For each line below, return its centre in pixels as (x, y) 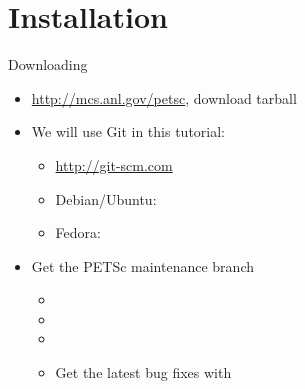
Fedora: (78, 232)
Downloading (48, 64)
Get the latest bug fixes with (143, 372)
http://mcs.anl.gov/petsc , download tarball (164, 97)
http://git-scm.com (114, 164)
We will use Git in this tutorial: (128, 131)
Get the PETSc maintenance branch (142, 265)
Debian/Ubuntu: (106, 198)
